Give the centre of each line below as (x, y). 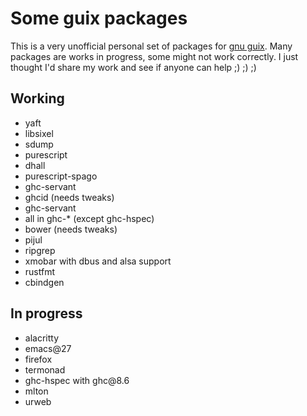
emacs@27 (48, 348)
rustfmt (39, 271)
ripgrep (40, 250)
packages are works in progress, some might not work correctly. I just (154, 56)
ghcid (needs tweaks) (69, 197)
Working (37, 98)
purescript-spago (61, 176)
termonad (45, 369)
